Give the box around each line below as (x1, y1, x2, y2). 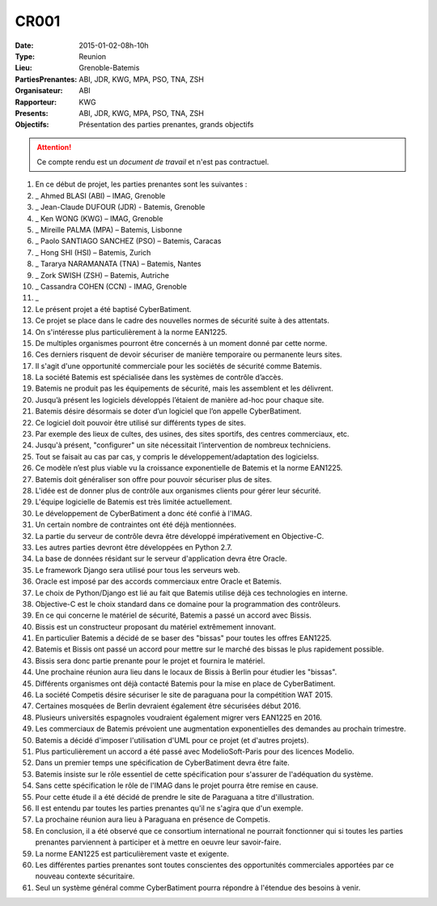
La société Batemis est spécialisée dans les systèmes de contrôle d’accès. (35, 373, 283, 382)
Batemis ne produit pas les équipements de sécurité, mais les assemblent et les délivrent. (35, 383, 333, 393)
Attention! (36, 142, 72, 152)
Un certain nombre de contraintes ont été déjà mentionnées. (35, 519, 236, 530)
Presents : (15, 108, 49, 118)
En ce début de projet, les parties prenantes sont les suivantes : (35, 179, 248, 190)
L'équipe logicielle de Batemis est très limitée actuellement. (35, 497, 232, 506)
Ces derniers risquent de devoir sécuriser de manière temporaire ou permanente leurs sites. (35, 349, 343, 360)
